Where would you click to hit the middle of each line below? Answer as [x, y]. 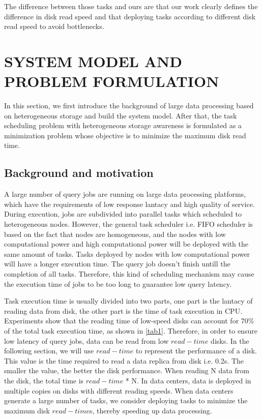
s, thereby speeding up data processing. [151, 410]
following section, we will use [49, 351]
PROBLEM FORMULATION [112, 81]
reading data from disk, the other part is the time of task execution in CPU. [123, 310]
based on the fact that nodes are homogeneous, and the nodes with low [115, 234]
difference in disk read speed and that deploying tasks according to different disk [130, 16]
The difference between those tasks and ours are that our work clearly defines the [131, 6]
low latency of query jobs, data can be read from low [86, 340]
